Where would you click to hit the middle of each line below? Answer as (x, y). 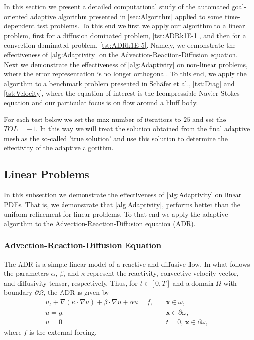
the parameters (26, 273)
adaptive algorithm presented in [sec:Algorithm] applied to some (127, 16)
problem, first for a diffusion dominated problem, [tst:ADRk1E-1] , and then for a (125, 35)
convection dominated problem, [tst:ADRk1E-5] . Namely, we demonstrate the (120, 45)
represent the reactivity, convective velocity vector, (163, 273)
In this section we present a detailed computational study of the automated (117, 6)
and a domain (193, 282)
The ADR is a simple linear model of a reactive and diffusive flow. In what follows (127, 263)
